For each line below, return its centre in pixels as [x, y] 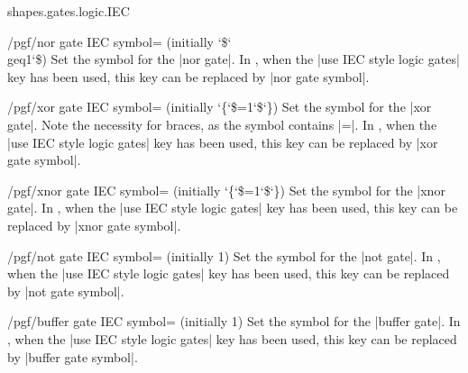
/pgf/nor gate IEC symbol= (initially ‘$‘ [119, 41]
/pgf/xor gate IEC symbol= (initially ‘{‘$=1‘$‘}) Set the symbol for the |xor [220, 107]
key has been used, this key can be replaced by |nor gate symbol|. [188, 76]
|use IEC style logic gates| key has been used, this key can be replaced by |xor [223, 142]
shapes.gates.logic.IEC [69, 11]
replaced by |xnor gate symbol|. [94, 225]
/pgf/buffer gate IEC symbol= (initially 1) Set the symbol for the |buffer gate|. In [234, 321]
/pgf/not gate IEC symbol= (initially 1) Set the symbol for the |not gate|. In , [224, 255]
